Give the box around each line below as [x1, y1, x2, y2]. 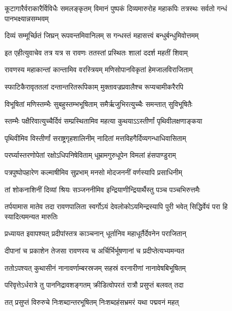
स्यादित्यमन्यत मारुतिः [5, 211, 58, 221]
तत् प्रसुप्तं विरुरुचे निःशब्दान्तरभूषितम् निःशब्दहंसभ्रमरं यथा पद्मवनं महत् [5, 296, 179, 307]
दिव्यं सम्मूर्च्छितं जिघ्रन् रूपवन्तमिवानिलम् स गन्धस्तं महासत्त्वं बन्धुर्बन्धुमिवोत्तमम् [5, 30, 199, 41]
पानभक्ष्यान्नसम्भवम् [5, 13, 49, 23]
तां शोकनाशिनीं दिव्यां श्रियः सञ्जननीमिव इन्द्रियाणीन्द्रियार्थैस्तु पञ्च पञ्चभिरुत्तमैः [5, 184, 200, 194]
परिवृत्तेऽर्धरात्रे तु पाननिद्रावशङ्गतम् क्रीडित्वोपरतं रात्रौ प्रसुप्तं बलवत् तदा [5, 279, 184, 290]
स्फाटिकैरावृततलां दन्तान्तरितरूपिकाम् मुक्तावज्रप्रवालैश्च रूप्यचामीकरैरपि [5, 81, 184, 92]
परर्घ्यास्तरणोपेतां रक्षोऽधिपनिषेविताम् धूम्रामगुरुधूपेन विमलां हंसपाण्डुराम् [5, 150, 176, 160]
